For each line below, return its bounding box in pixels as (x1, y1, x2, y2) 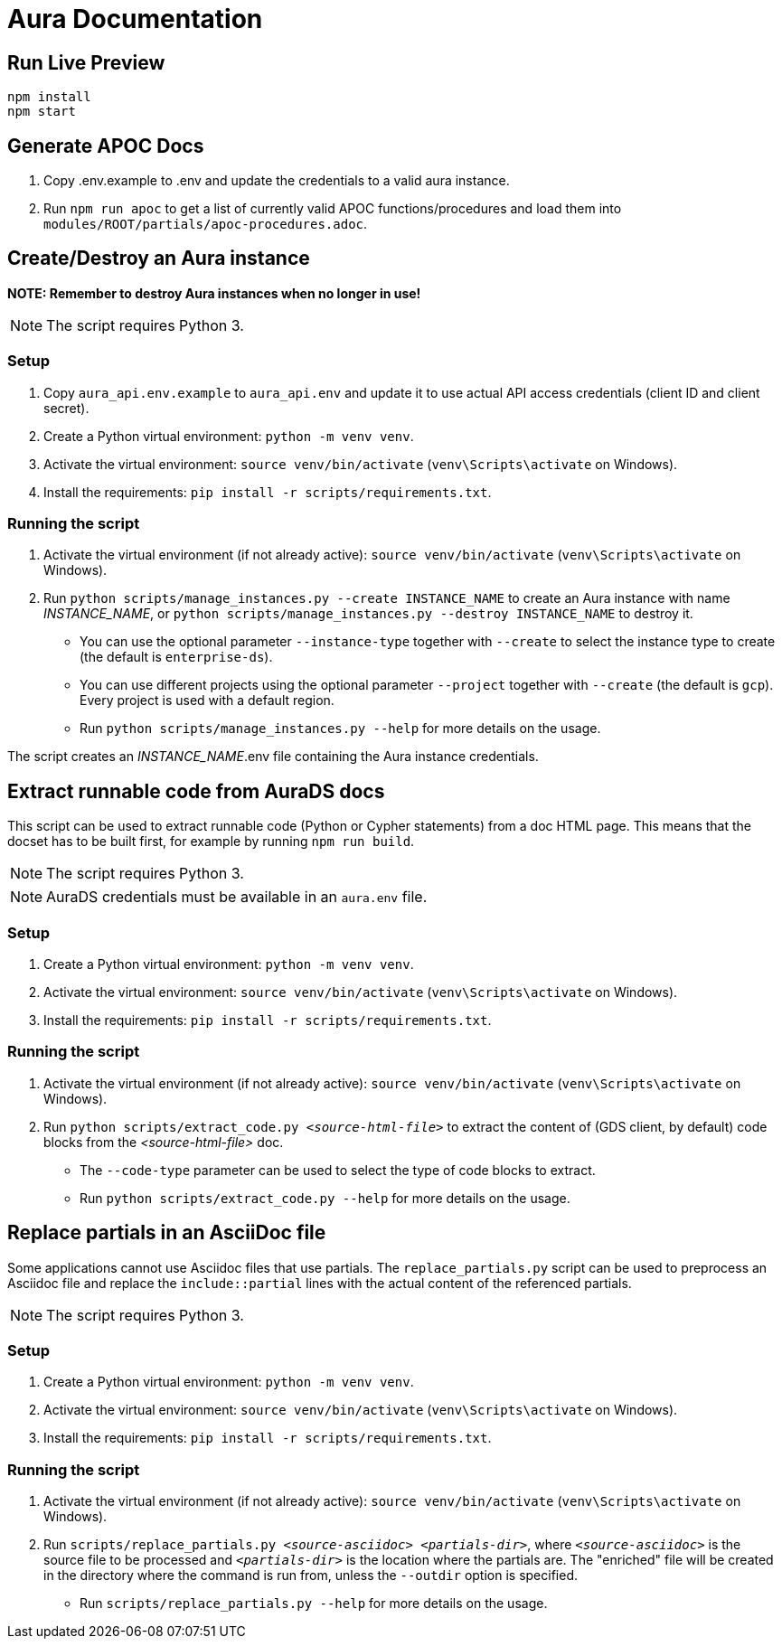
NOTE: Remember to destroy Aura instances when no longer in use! (7, 285, 421, 301)
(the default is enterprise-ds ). (80, 649, 273, 665)
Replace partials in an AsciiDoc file (7, 1221, 326, 1245)
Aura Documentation (7, 4, 263, 34)
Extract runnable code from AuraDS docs (7, 779, 385, 803)
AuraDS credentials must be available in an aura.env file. (46, 888, 428, 907)
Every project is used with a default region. (80, 692, 334, 709)
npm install (7, 89, 91, 105)
